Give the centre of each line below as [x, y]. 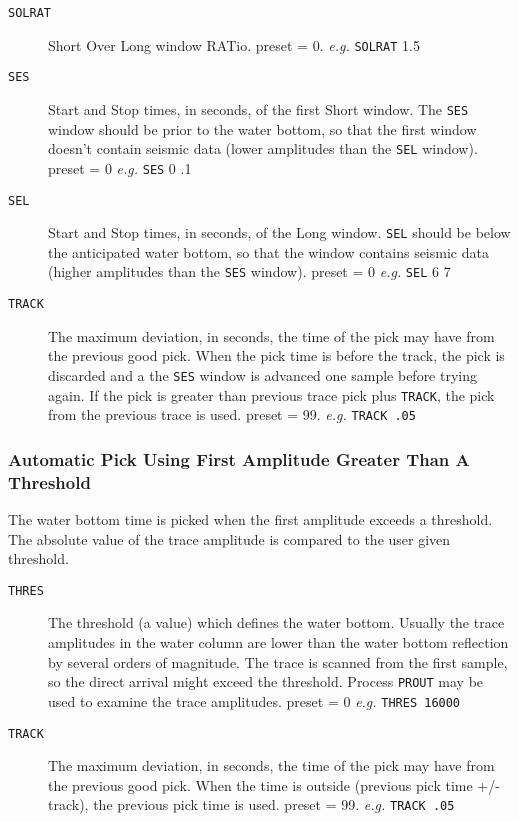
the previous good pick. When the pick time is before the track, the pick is [276, 355]
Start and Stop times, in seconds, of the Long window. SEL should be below [279, 232]
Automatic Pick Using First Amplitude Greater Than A [239, 458]
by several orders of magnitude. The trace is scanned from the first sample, [278, 661]
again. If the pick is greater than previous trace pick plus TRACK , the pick [271, 394]
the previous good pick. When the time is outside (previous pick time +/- [274, 784]
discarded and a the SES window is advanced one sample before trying [262, 374]
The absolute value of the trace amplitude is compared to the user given [229, 538]
